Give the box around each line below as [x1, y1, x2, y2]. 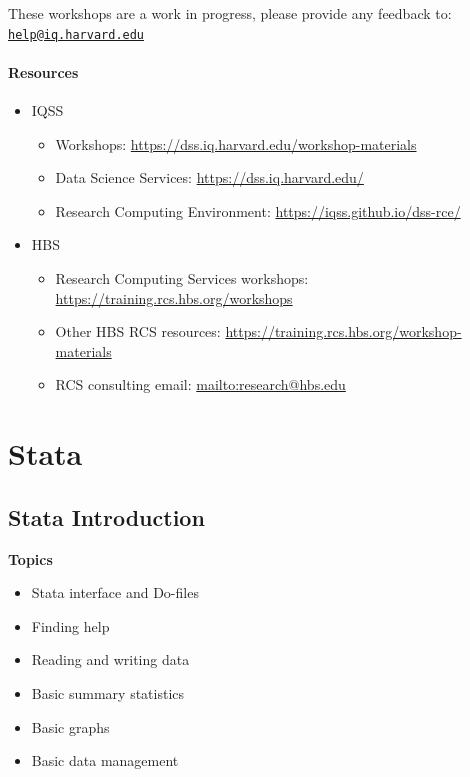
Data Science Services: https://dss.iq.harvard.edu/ [55, 167, 364, 188]
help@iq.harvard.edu [8, 27, 145, 42]
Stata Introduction [8, 501, 205, 532]
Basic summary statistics [31, 682, 185, 703]
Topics [8, 548, 53, 569]
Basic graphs [31, 716, 110, 737]
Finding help [31, 615, 110, 636]
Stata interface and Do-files [31, 582, 199, 603]
